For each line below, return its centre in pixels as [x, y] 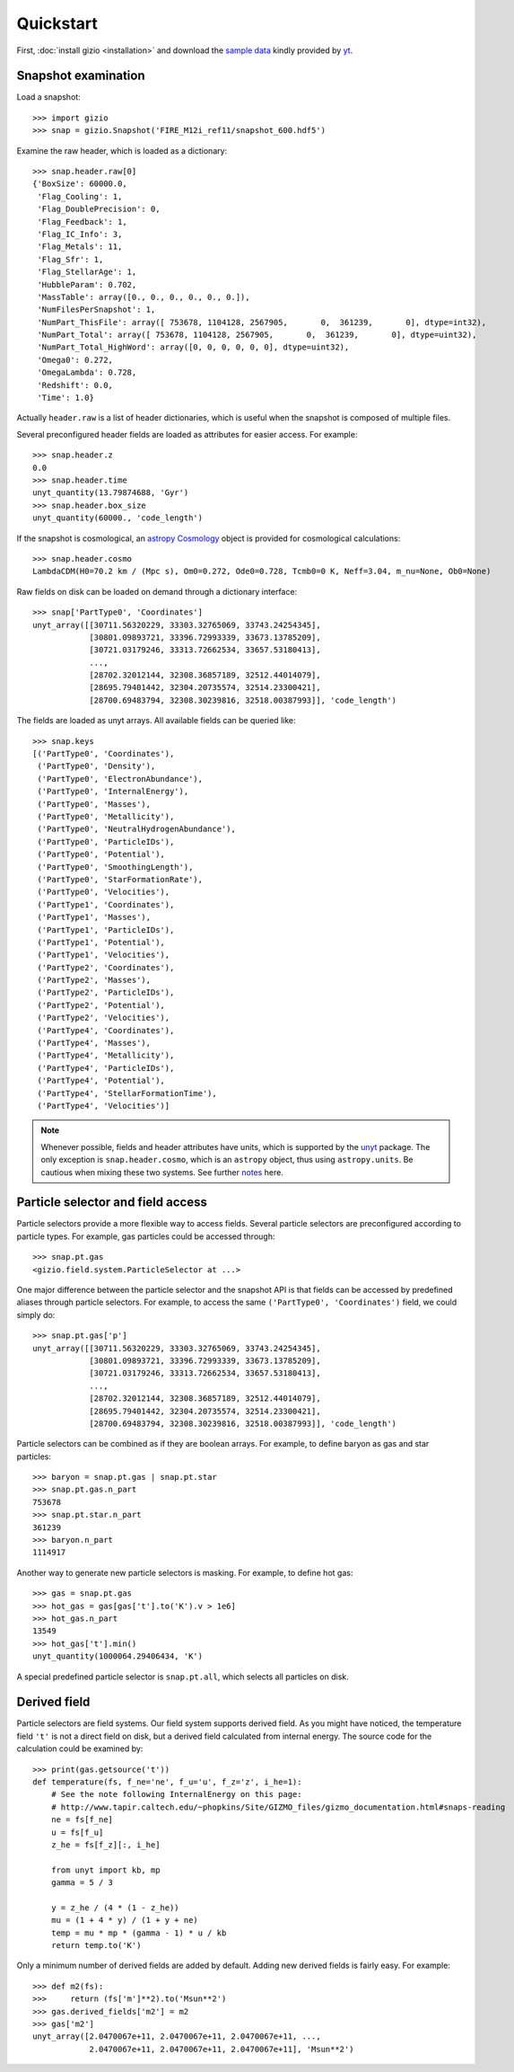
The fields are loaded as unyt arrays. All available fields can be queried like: [156, 721]
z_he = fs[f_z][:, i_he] [105, 1845]
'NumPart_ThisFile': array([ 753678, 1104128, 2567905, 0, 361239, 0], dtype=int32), [262, 322]
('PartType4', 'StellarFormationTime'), [127, 1093]
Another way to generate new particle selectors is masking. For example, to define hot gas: [185, 1572]
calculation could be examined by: [80, 1749]
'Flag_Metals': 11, [80, 247]
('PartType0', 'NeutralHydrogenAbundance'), [137, 829]
